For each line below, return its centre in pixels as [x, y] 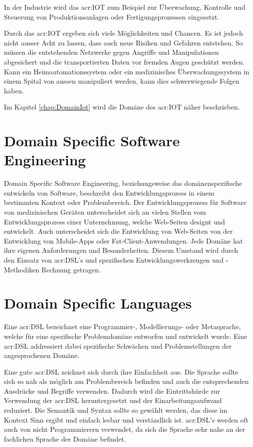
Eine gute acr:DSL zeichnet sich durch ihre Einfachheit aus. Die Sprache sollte [121, 371]
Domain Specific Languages [98, 303]
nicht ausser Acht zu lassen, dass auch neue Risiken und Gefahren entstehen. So [124, 42]
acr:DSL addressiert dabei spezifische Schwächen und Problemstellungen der [118, 346]
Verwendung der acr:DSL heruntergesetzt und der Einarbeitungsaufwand [113, 400]
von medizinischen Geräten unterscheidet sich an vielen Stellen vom [105, 212]
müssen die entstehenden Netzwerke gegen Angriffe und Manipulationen [112, 52]
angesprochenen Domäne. [42, 355]
